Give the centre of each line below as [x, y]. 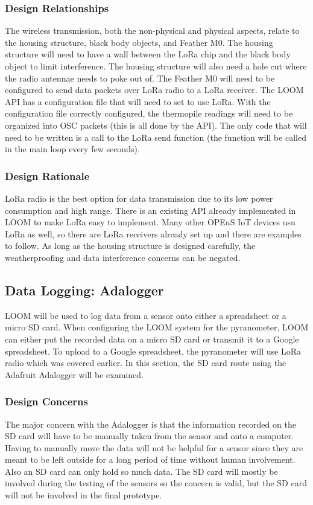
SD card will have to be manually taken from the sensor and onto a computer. [150, 436]
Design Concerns [46, 401]
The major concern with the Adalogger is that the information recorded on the [150, 424]
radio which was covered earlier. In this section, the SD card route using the [146, 363]
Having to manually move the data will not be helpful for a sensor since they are [154, 447]
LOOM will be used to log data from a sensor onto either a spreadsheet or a [146, 315]
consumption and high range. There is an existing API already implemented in [150, 210]
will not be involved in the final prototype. [84, 495]
